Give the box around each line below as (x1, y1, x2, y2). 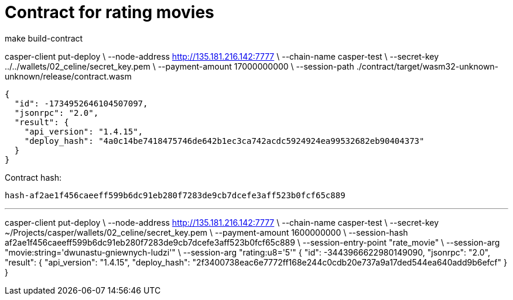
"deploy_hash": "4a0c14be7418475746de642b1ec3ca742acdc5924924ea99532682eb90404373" (24, 136, 425, 146)
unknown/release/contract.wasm (5, 71, 132, 81)
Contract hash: (5, 172, 61, 182)
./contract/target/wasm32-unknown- (356, 61, 499, 71)
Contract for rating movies (5, 2, 214, 22)
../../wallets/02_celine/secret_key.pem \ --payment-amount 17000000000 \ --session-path (5, 61, 354, 71)
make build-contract (5, 33, 83, 43)
